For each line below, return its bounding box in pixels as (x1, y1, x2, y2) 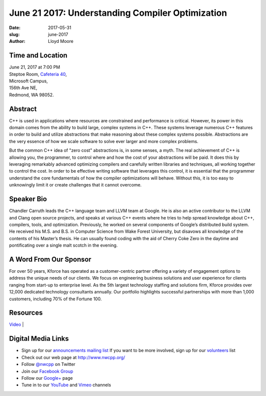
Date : (9, 25, 21, 31)
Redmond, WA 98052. (9, 92, 54, 98)
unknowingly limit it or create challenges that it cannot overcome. (9, 182, 142, 188)
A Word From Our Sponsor (9, 255, 92, 263)
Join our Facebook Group (21, 368, 73, 374)
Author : (9, 38, 26, 44)
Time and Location (9, 51, 67, 60)
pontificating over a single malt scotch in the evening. (9, 242, 118, 249)
